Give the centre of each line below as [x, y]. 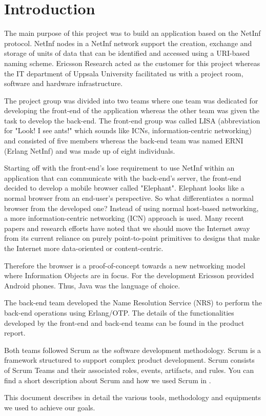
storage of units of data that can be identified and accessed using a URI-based [127, 53]
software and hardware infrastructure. [64, 83]
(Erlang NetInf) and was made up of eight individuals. [90, 150]
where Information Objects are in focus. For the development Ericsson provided [129, 275]
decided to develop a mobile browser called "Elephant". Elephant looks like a [124, 188]
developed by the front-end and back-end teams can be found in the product [124, 323]
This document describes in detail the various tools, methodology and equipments [133, 397]
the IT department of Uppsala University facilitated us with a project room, [124, 73]
